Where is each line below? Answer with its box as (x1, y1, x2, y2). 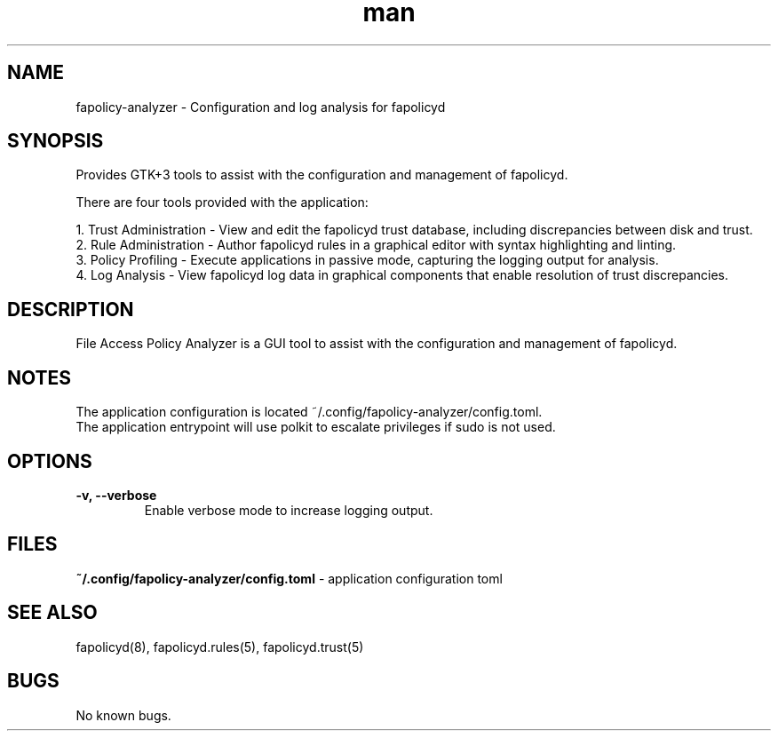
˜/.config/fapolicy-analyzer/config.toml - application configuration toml (75, 570, 503, 586)
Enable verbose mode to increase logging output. (144, 502, 433, 518)
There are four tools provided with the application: (75, 194, 369, 210)
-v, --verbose (75, 487, 157, 503)
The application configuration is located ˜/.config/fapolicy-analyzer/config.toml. (75, 404, 543, 420)
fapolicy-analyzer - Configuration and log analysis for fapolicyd (75, 99, 446, 115)
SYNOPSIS (7, 130, 104, 153)
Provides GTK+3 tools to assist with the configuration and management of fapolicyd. (75, 167, 568, 183)
